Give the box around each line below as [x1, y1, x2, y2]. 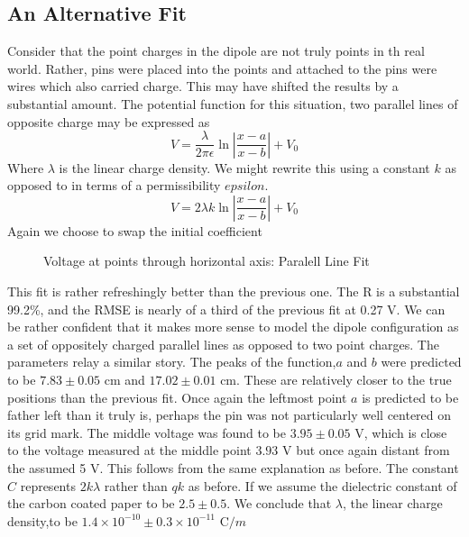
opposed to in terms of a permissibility [7, 176, 221, 195]
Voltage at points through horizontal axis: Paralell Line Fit [43, 251, 370, 270]
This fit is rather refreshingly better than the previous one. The [7, 282, 359, 301]
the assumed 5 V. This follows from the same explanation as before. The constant [7, 458, 459, 477]
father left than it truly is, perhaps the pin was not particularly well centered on [7, 405, 452, 424]
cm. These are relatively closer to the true [220, 369, 452, 388]
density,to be [7, 511, 78, 530]
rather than [104, 476, 168, 495]
